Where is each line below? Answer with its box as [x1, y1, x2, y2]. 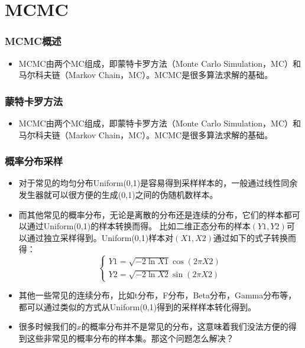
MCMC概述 [5, 34, 61, 48]
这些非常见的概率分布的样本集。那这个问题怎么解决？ [27, 331, 234, 344]
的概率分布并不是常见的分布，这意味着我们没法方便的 [81, 320, 288, 333]
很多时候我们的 [18, 320, 77, 333]
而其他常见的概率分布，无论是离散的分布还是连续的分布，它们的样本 [18, 208, 284, 220]
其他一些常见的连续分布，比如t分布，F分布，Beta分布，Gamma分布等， [18, 289, 297, 301]
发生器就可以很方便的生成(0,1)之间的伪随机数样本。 [18, 188, 218, 200]
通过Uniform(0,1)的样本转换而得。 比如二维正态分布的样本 [27, 220, 251, 232]
